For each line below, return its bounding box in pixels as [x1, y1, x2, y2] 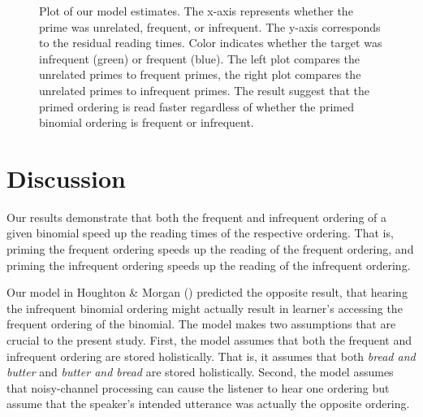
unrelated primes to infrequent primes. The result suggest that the [39, 81, 369, 98]
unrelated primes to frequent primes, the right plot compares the [39, 66, 361, 83]
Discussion [6, 161, 126, 194]
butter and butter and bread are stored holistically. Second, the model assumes [6, 363, 394, 380]
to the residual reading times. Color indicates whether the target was [39, 34, 382, 51]
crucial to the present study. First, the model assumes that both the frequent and [6, 332, 412, 349]
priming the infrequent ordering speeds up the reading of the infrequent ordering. [6, 256, 411, 273]
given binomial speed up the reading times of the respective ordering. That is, [6, 224, 394, 241]
